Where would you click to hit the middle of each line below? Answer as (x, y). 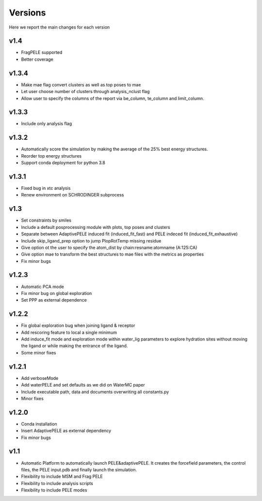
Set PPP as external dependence (54, 300)
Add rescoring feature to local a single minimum (69, 332)
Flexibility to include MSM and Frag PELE (62, 477)
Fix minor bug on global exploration (57, 293)
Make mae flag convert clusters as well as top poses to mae (81, 84)
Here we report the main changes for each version (59, 27)
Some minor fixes (39, 353)
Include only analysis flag (47, 124)
